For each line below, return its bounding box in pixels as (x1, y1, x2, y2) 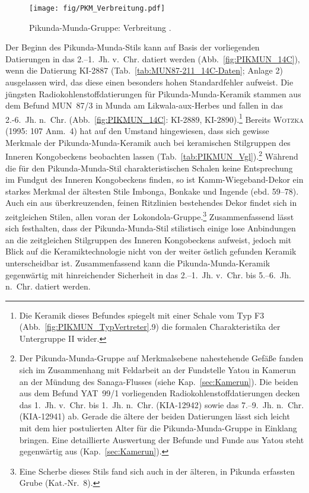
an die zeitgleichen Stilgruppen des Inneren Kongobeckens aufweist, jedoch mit (5, 233, 292, 246)
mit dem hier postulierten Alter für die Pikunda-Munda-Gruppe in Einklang (19, 422, 297, 434)
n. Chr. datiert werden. (5, 280, 91, 292)
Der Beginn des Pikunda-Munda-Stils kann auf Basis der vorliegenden (5, 41, 260, 53)
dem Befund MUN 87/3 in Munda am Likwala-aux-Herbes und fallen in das (5, 99, 283, 112)
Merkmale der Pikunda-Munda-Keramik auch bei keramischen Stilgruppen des (5, 136, 291, 148)
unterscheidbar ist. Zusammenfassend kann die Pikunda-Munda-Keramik (5, 256, 270, 269)
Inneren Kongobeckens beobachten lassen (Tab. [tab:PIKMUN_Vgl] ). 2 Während (5, 148, 298, 162)
